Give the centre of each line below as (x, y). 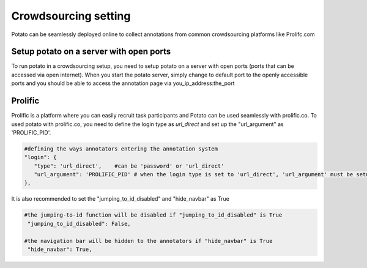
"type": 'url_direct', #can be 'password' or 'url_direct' (129, 166)
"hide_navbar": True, (60, 249)
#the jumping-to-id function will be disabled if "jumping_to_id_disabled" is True (153, 215)
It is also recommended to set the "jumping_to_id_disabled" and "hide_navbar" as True (120, 199)
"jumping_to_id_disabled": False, (79, 224)
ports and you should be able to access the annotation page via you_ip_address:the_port (123, 83)
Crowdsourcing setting (71, 16)
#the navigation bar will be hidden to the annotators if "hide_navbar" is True (148, 241)
